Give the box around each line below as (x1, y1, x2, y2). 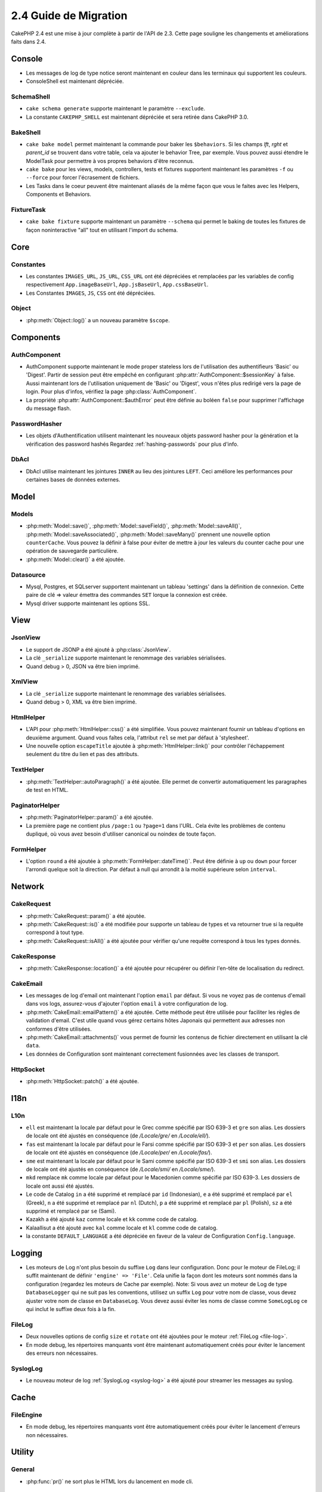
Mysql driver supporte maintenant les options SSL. (26, 600, 150, 607)
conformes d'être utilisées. (26, 1025, 92, 1032)
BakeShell (11, 128, 41, 137)
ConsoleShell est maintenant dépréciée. (26, 78, 125, 85)
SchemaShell (11, 93, 51, 101)
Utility (11, 1447, 34, 1457)
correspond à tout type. (26, 929, 85, 936)
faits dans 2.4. (11, 38, 47, 45)
